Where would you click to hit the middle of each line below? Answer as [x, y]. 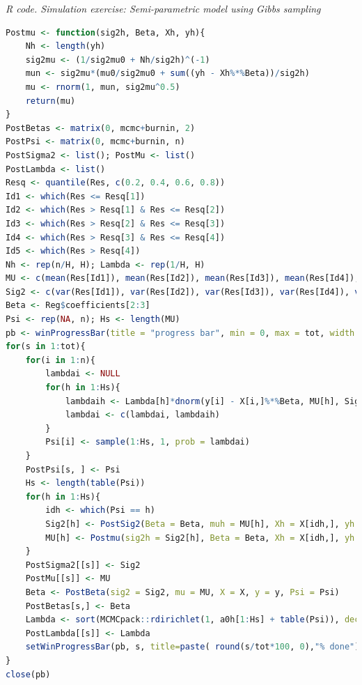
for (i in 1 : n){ [60, 360]
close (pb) [28, 674]
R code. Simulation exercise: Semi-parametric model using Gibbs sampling [163, 8]
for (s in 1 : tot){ [46, 347]
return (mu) [50, 101]
